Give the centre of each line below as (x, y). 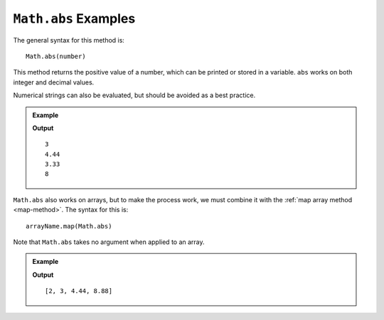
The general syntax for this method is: (69, 40)
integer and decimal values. (54, 82)
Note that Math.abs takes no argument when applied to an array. (109, 242)
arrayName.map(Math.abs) (69, 226)
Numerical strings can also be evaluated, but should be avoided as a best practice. (134, 95)
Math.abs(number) (56, 56)
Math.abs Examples (74, 18)
